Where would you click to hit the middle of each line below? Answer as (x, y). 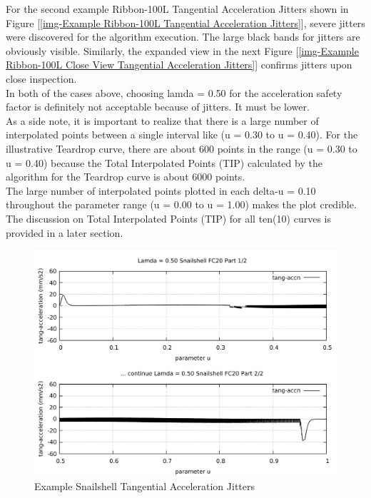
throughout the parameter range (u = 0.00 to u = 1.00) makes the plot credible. (181, 204)
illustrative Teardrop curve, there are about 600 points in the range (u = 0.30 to (182, 148)
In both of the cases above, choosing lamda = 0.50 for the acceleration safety (174, 92)
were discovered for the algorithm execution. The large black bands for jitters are (183, 37)
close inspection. (41, 78)
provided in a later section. (65, 232)
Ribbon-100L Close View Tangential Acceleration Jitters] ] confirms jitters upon (179, 65)
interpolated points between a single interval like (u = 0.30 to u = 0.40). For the (182, 134)
